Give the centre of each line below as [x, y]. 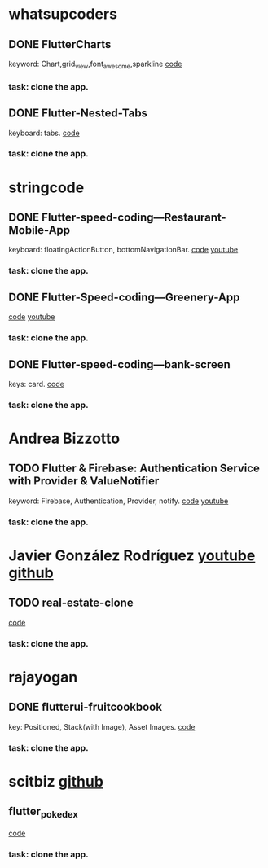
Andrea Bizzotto [64, 438]
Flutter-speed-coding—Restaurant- [134, 218]
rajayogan [43, 677]
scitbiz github [56, 781]
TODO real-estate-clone [71, 603]
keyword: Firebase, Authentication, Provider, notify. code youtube [119, 501]
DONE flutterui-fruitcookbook [86, 707]
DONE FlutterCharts [60, 44]
